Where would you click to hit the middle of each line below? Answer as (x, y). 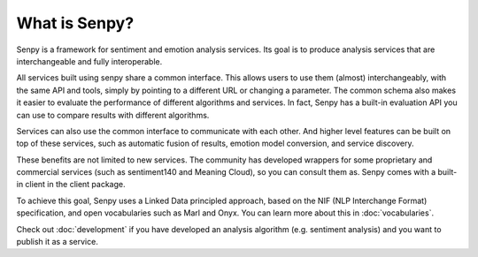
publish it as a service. (58, 242)
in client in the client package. (71, 185)
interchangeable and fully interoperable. (89, 61)
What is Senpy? (75, 23)
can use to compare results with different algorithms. (113, 115)
